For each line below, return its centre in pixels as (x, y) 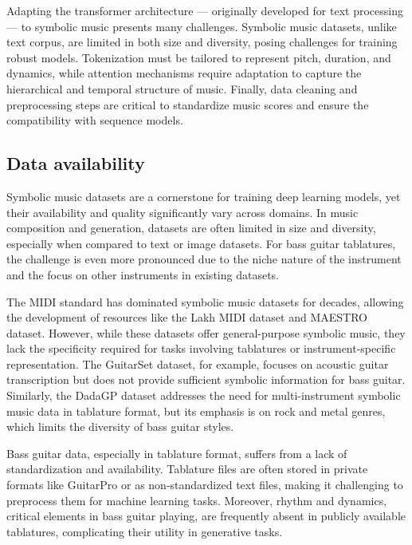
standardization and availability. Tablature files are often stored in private (187, 469)
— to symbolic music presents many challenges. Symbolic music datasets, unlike (202, 26)
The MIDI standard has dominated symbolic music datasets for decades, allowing (205, 301)
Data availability (76, 163)
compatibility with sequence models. (95, 120)
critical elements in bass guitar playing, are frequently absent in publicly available (206, 516)
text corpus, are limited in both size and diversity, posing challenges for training (202, 42)
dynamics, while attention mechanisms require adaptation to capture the (184, 73)
